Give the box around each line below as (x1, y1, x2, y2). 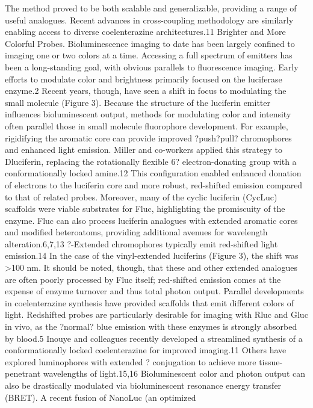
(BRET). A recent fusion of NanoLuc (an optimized (5, 391, 196, 403)
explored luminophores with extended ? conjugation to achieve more (5, 355, 256, 368)
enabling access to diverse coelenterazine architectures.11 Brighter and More (5, 25, 286, 38)
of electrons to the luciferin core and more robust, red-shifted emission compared (5, 178, 303, 191)
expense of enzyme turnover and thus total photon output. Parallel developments (5, 285, 304, 297)
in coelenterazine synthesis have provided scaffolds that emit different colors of (5, 296, 294, 309)
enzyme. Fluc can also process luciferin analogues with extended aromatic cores (5, 214, 298, 226)
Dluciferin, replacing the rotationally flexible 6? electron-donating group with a (5, 155, 297, 167)
